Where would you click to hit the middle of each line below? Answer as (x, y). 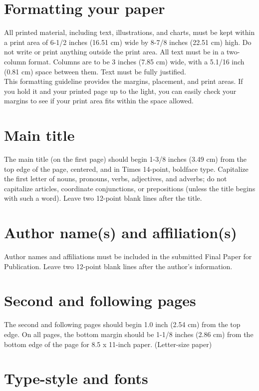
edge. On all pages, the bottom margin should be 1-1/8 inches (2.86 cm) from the (129, 334)
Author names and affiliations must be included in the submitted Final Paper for (128, 256)
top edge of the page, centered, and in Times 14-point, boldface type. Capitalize (126, 169)
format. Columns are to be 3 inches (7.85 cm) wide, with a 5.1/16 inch (136, 61)
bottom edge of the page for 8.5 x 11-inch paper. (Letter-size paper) (108, 344)
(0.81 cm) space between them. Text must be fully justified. (95, 71)
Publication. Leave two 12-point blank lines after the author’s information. (118, 266)
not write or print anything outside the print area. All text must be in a (114, 52)
